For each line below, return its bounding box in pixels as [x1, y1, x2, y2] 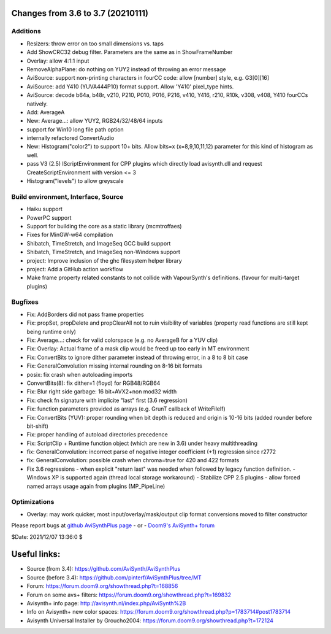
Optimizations [11, 498, 55, 506]
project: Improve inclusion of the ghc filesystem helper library [26, 257, 182, 264]
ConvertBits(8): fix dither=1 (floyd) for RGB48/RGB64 [26, 379, 161, 387]
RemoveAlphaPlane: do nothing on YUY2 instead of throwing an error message [26, 65, 226, 73]
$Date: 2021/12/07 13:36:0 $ [11, 533, 83, 540]
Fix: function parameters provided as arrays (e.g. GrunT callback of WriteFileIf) [26, 405, 226, 412]
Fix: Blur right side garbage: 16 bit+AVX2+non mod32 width [26, 388, 177, 395]
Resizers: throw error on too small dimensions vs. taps [26, 40, 164, 47]
